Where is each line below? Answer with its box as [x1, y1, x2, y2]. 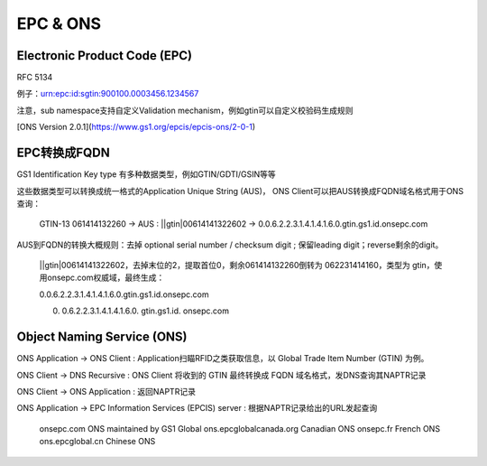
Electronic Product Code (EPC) [16, 48, 193, 63]
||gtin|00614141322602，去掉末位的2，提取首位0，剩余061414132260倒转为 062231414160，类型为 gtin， [39, 260, 435, 271]
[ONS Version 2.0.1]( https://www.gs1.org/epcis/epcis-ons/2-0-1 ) [16, 122, 256, 133]
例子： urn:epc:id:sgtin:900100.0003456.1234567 [16, 89, 199, 99]
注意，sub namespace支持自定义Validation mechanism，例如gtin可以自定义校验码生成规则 [16, 105, 354, 116]
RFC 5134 [16, 72, 53, 83]
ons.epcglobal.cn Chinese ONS [39, 436, 156, 447]
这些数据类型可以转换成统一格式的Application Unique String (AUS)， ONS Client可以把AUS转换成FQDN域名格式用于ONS [16, 185, 464, 196]
